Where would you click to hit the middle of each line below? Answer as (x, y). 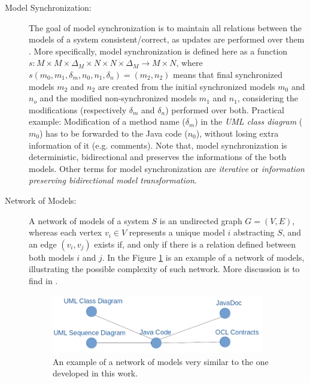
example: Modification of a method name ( (107, 121)
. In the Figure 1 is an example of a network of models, (203, 257)
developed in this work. (95, 373)
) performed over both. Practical (225, 109)
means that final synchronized (227, 74)
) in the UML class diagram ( (249, 121)
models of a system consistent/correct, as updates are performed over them (167, 39)
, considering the (268, 98)
